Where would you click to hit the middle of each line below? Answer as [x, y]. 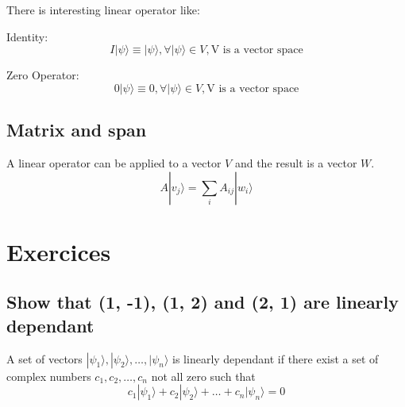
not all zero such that [203, 376]
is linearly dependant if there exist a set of [276, 358]
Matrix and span [77, 130]
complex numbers [49, 376]
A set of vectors [44, 358]
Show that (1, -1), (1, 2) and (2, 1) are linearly [203, 302]
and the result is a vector [296, 162]
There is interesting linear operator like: [103, 10]
